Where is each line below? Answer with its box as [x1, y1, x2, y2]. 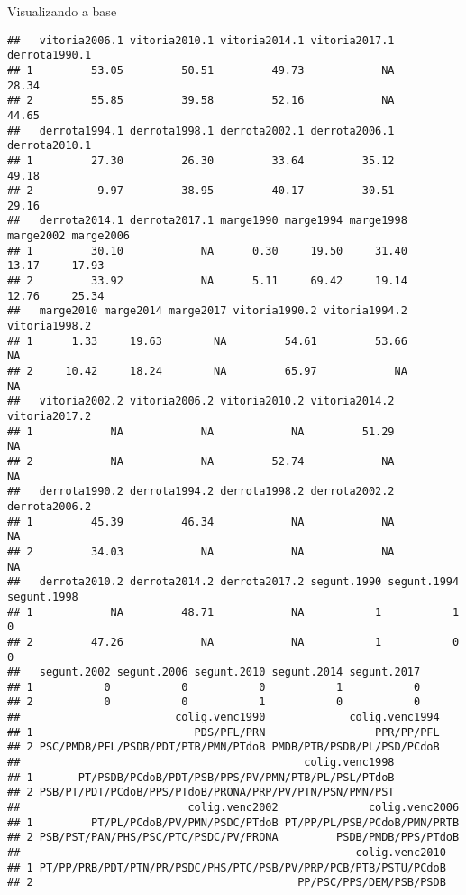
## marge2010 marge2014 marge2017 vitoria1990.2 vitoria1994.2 [7, 304, 407, 318]
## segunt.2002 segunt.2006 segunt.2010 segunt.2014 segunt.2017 [7, 666, 421, 679]
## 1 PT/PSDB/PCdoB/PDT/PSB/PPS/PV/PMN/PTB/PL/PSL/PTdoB [7, 770, 395, 784]
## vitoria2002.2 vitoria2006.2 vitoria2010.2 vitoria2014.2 [7, 395, 395, 408]
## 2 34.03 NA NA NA [7, 545, 395, 558]
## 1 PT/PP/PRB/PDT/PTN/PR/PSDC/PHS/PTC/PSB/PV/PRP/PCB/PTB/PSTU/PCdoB [7, 861, 446, 874]
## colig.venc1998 [7, 756, 395, 769]
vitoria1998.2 [7, 320, 92, 333]
